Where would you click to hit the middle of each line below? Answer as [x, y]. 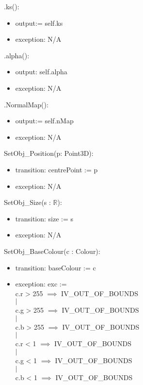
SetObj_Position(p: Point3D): [49, 153]
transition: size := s [44, 218]
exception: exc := [41, 284]
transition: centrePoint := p [56, 169]
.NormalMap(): [26, 104]
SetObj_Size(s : [27, 202]
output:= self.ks [39, 23]
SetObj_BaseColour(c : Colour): [52, 251]
